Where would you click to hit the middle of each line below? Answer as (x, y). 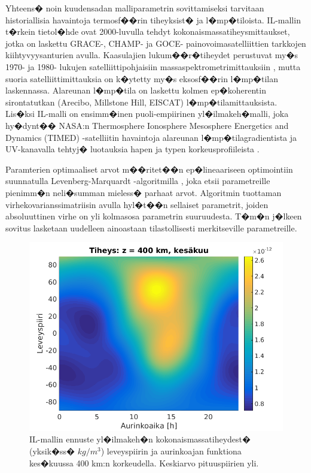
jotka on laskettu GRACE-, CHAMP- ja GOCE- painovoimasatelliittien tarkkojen (156, 43)
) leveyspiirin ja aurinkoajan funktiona (171, 451)
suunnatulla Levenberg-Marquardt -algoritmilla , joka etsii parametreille (138, 181)
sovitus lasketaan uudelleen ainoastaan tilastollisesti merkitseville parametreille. (151, 228)
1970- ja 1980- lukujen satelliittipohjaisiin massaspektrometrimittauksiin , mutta (153, 66)
